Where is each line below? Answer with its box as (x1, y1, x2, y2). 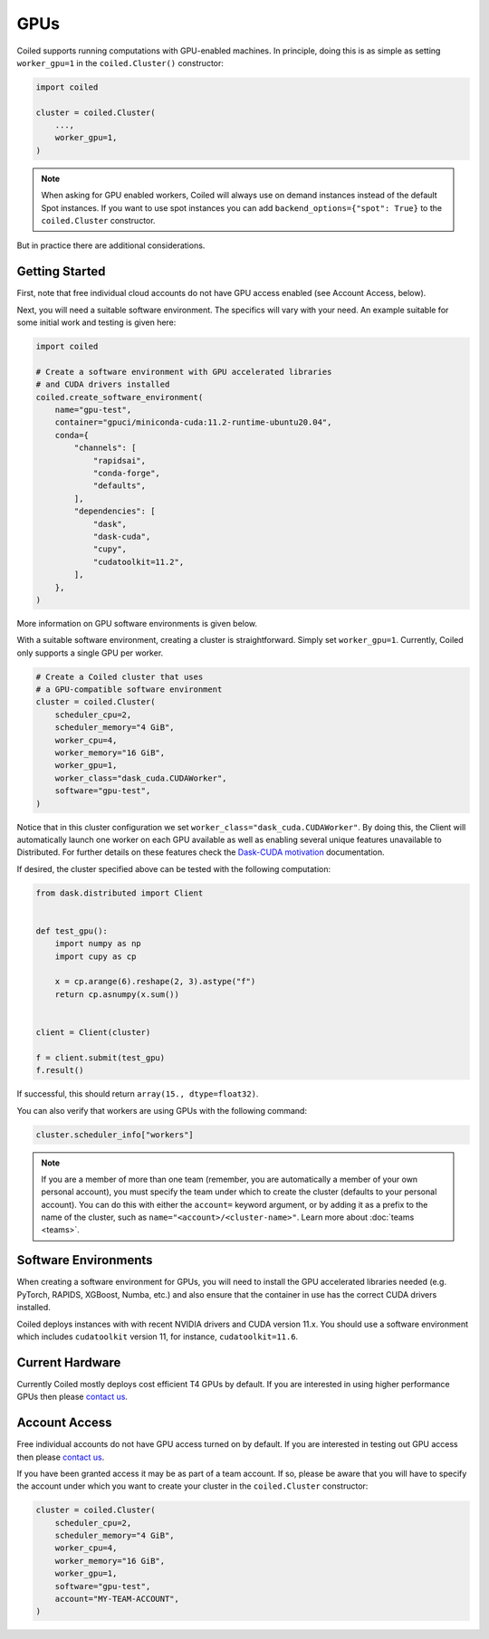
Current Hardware (16, 1355, 121, 1370)
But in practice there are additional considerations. (16, 240, 206, 251)
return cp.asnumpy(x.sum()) (54, 989, 180, 1000)
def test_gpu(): (35, 925, 109, 936)
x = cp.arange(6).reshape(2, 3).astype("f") (54, 976, 256, 987)
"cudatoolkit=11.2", (92, 557, 185, 567)
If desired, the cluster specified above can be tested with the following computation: (16, 863, 331, 874)
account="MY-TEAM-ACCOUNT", (54, 1594, 180, 1605)
